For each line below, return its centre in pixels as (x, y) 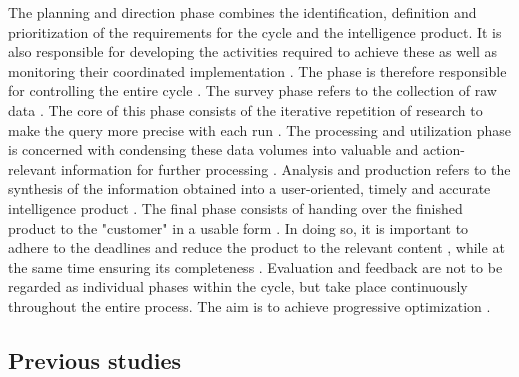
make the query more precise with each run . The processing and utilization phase (259, 129)
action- (443, 149)
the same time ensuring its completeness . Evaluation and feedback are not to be (255, 266)
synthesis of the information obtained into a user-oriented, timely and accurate (249, 188)
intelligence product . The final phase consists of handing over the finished (235, 207)
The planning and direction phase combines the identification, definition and (242, 12)
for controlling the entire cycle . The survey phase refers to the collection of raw (252, 90)
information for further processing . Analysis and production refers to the (285, 168)
